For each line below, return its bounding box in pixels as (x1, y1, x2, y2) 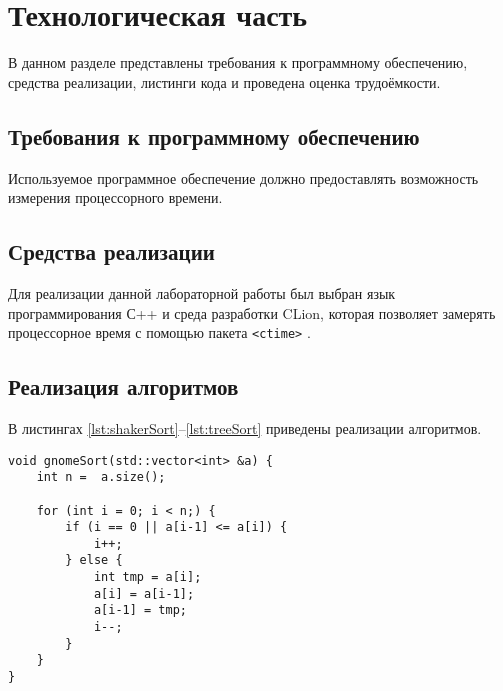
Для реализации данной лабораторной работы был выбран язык (8, 282, 396, 303)
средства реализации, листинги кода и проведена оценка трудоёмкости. (8, 71, 441, 92)
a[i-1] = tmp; (93, 603, 187, 618)
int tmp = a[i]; (93, 570, 202, 585)
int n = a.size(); (36, 470, 166, 485)
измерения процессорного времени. (8, 187, 223, 208)
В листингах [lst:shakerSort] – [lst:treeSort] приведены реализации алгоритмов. (8, 417, 482, 438)
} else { (65, 553, 123, 568)
